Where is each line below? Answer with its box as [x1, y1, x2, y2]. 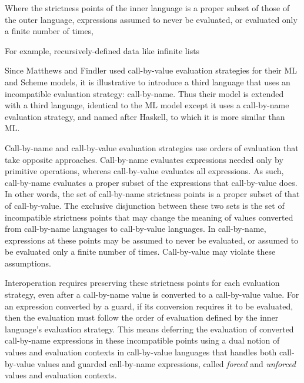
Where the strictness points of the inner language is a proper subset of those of [5, 2, 290, 14]
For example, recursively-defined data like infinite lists [5, 44, 200, 56]
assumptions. [5, 257, 51, 269]
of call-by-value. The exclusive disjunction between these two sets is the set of [5, 199, 285, 211]
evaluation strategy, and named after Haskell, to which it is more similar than [5, 110, 285, 122]
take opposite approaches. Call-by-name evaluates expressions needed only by [5, 153, 283, 165]
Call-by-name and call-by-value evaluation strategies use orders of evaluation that [5, 141, 299, 154]
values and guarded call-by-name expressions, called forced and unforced [37, 357, 296, 369]
